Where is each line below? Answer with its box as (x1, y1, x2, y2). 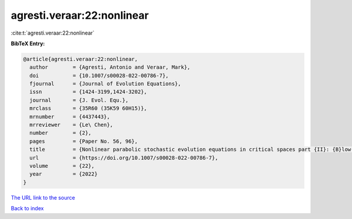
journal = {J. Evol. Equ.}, (29, 97, 129, 103)
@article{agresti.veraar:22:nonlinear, (23, 56, 138, 62)
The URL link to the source (11, 194, 76, 201)
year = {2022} (29, 171, 98, 177)
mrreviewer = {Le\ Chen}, (29, 122, 114, 129)
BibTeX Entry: (11, 40, 45, 47)
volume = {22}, (29, 163, 95, 169)
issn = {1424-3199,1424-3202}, (29, 89, 147, 95)
